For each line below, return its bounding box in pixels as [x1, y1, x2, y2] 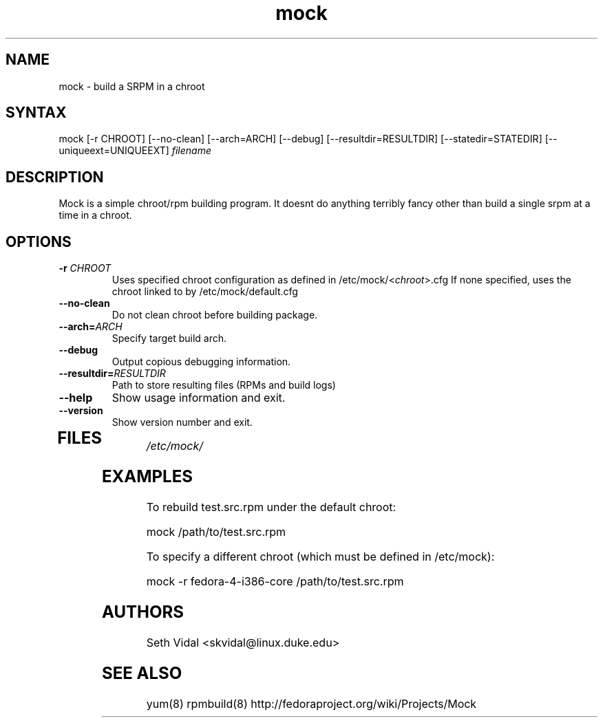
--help [59, 391, 93, 405]
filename [171, 144, 211, 157]
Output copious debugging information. [112, 356, 291, 368]
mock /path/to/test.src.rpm [146, 524, 286, 539]
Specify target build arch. [112, 332, 227, 345]
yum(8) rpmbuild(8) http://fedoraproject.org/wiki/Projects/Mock [146, 696, 477, 711]
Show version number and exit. [112, 416, 253, 429]
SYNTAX [6, 104, 67, 122]
